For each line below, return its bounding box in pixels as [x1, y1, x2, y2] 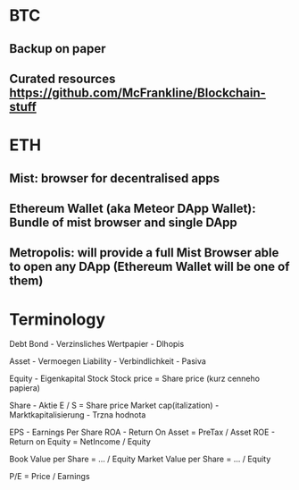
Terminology [9, 309, 105, 329]
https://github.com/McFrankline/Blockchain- [9, 85, 266, 100]
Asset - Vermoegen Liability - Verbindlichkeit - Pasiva [9, 356, 207, 367]
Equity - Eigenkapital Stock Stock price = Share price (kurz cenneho [9, 373, 261, 384]
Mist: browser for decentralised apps [9, 171, 220, 186]
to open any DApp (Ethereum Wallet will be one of [9, 259, 290, 275]
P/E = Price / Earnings [9, 471, 91, 482]
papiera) [9, 383, 40, 393]
